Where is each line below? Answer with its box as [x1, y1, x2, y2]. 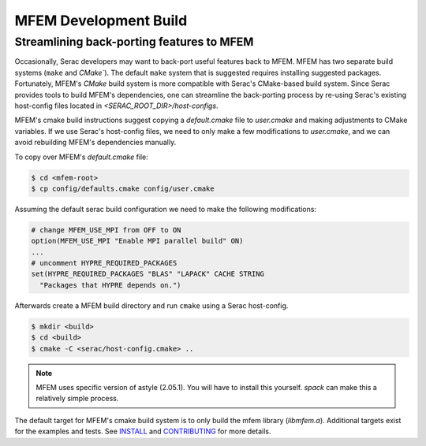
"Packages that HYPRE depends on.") [39, 281, 181, 289]
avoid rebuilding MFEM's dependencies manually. [14, 138, 177, 147]
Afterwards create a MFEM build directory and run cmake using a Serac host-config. [14, 300, 289, 310]
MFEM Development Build [14, 12, 188, 29]
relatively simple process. [35, 394, 119, 403]
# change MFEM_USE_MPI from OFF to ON [31, 225, 181, 234]
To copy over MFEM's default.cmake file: [14, 152, 149, 162]
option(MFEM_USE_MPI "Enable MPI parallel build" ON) [31, 236, 244, 246]
